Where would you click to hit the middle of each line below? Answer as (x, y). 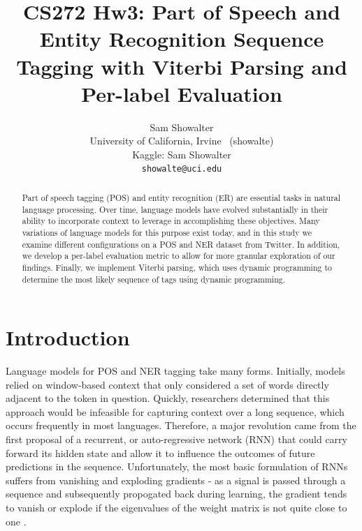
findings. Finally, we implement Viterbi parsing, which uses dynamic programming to (177, 267)
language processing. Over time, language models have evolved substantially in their (175, 209)
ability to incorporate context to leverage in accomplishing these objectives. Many (171, 221)
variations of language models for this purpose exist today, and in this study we (167, 232)
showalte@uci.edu (182, 169)
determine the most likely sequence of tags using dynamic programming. (154, 279)
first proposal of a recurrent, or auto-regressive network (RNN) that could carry (176, 439)
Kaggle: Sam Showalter (182, 154)
